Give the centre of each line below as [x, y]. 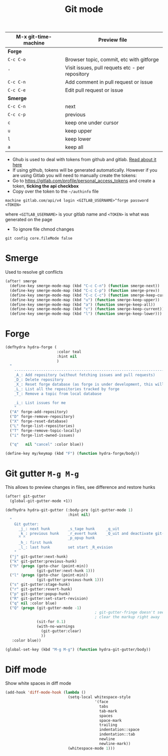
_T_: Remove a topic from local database [58, 394]
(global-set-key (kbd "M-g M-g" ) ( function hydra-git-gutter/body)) [78, 649]
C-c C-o [17, 60]
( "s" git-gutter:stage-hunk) [40, 585]
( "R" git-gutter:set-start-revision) [49, 598]
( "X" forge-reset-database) [39, 421]
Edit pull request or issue [94, 90]
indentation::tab [117, 734]
